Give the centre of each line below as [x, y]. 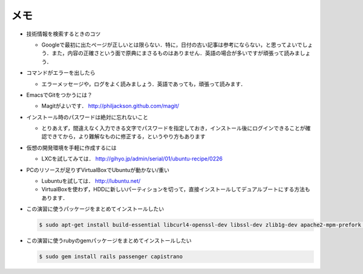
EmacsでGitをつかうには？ [60, 95]
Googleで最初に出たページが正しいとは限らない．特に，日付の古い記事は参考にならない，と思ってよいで [172, 45]
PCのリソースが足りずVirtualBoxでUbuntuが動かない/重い [98, 170]
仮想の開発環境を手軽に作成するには [71, 147]
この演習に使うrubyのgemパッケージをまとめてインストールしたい [109, 241]
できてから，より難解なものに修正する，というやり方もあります [126, 136]
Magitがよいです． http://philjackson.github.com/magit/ [110, 106]
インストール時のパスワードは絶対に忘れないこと [87, 117]
